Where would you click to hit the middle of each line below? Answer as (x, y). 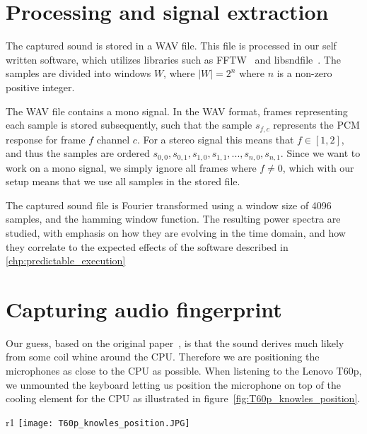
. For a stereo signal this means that (215, 139)
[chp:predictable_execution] (66, 260)
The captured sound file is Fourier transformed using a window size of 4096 (169, 205)
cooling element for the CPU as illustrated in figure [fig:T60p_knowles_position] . (183, 398)
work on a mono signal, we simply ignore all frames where (131, 167)
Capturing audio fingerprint (144, 309)
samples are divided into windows (78, 73)
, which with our (318, 167)
